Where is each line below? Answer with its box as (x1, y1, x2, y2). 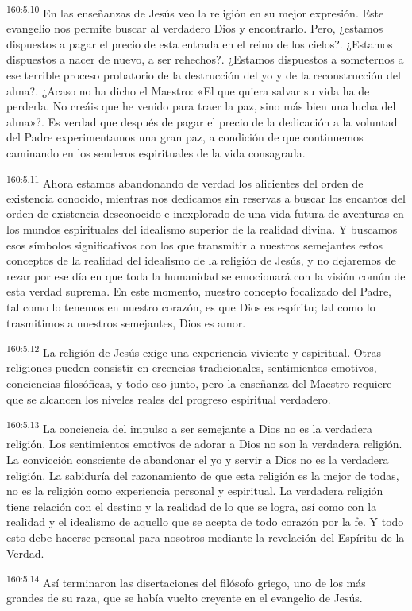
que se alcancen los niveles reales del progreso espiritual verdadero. (6, 390, 331, 407)
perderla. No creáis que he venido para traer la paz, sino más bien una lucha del (6, 98, 396, 114)
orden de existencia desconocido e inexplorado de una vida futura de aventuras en (6, 205, 404, 222)
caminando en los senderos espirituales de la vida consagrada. (6, 145, 306, 160)
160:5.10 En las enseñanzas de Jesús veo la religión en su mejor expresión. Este (6, 2, 384, 21)
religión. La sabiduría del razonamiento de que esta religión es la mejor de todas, (6, 466, 399, 483)
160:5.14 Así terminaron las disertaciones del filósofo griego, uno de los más (6, 572, 366, 590)
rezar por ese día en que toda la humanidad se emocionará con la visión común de (6, 267, 406, 284)
